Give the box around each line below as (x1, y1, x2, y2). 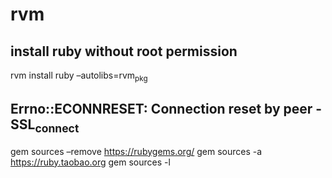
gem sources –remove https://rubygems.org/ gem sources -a (10, 145, 263, 157)
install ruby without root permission (10, 43, 238, 60)
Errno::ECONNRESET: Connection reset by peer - (10, 101, 323, 118)
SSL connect (10, 116, 80, 136)
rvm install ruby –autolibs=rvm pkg (10, 69, 148, 83)
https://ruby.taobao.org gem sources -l (10, 156, 171, 168)
